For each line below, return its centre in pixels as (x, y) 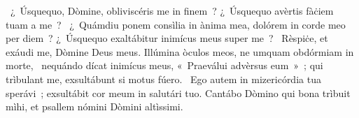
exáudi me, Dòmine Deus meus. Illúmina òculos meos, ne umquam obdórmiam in (180, 51)
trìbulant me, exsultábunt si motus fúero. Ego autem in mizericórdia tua (163, 79)
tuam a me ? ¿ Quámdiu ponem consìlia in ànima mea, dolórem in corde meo (176, 24)
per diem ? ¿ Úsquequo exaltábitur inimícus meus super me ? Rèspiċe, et (167, 38)
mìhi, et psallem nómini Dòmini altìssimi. (94, 106)
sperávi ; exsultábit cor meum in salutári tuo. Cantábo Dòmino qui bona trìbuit (178, 93)
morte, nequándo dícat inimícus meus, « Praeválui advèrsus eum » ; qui (164, 65)
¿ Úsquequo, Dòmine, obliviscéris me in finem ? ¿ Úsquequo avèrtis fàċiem (172, 10)
